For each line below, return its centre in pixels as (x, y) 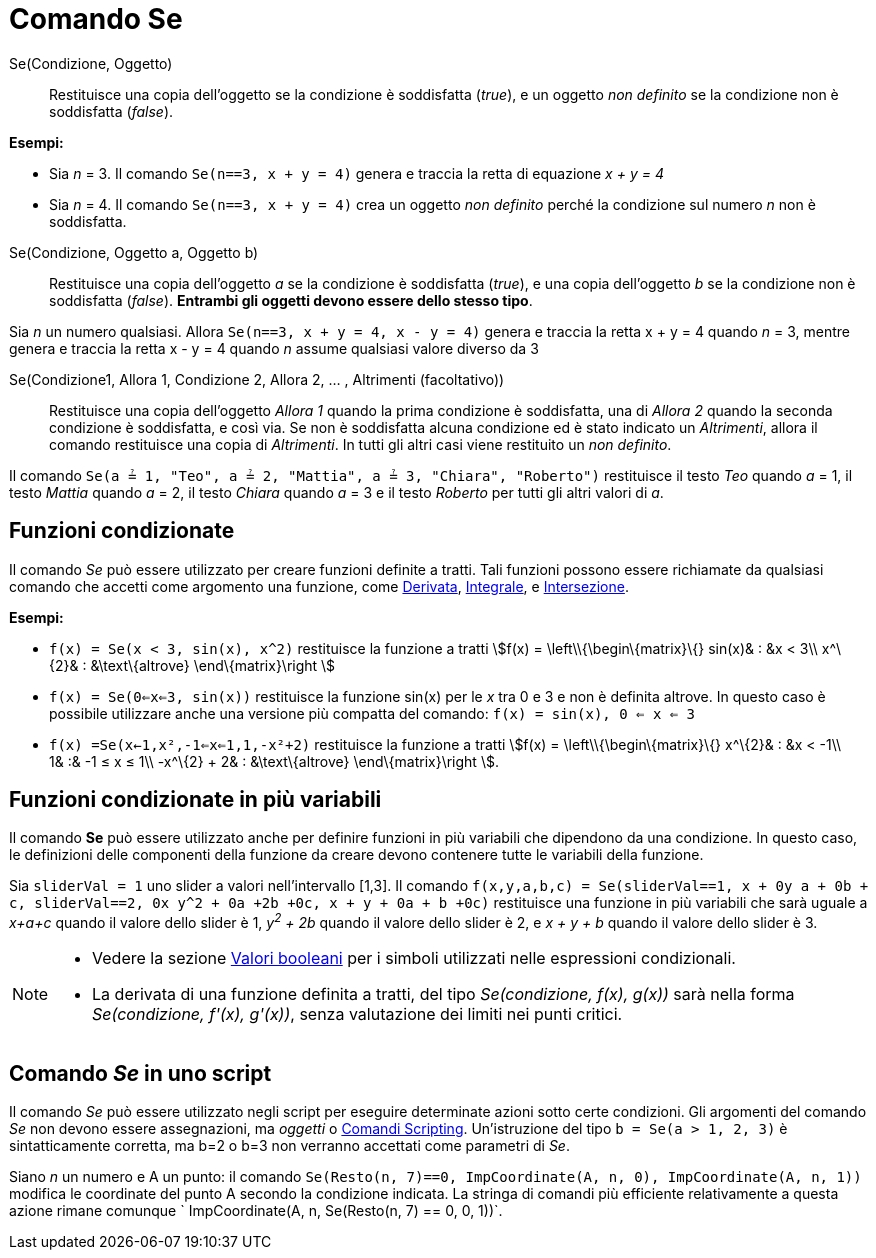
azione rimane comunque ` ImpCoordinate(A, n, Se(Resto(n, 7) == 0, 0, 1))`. (256, 1210)
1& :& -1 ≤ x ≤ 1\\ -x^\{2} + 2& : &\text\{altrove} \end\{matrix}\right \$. (274, 761)
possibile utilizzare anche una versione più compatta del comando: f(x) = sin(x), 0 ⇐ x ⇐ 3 (372, 713)
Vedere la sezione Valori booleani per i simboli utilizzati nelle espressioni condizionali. (414, 958)
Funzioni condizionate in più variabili (195, 800)
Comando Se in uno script (140, 1073)
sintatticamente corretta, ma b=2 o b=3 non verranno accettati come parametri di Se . (289, 1145)
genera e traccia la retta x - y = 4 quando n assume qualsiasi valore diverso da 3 (274, 348)
